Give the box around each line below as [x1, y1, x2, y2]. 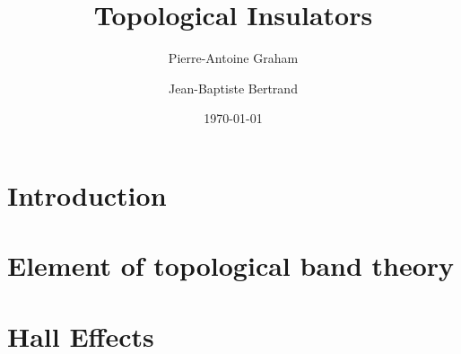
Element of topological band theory [7, 247, 455, 284]
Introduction [7, 176, 167, 213]
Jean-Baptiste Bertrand [169, 78, 298, 97]
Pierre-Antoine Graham [168, 49, 299, 67]
